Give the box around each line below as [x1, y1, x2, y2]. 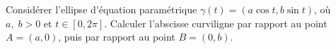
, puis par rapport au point [58, 29, 175, 44]
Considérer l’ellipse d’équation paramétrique [6, 2, 197, 16]
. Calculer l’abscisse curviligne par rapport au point [104, 15, 328, 30]
